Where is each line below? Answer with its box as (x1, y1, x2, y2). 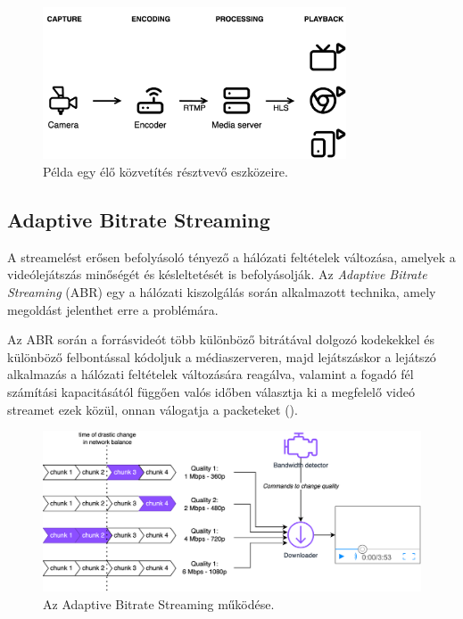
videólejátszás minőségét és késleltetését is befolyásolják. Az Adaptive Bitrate (7, 265, 427, 284)
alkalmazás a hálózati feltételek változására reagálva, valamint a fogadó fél (7, 365, 414, 384)
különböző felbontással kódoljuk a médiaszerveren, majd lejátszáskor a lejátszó (7, 347, 436, 366)
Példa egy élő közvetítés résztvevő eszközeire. (43, 162, 288, 180)
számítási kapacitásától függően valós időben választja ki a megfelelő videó (7, 382, 415, 400)
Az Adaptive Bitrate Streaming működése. (43, 594, 275, 613)
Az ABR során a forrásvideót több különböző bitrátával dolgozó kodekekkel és (7, 330, 435, 349)
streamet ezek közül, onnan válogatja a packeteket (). (7, 400, 298, 418)
